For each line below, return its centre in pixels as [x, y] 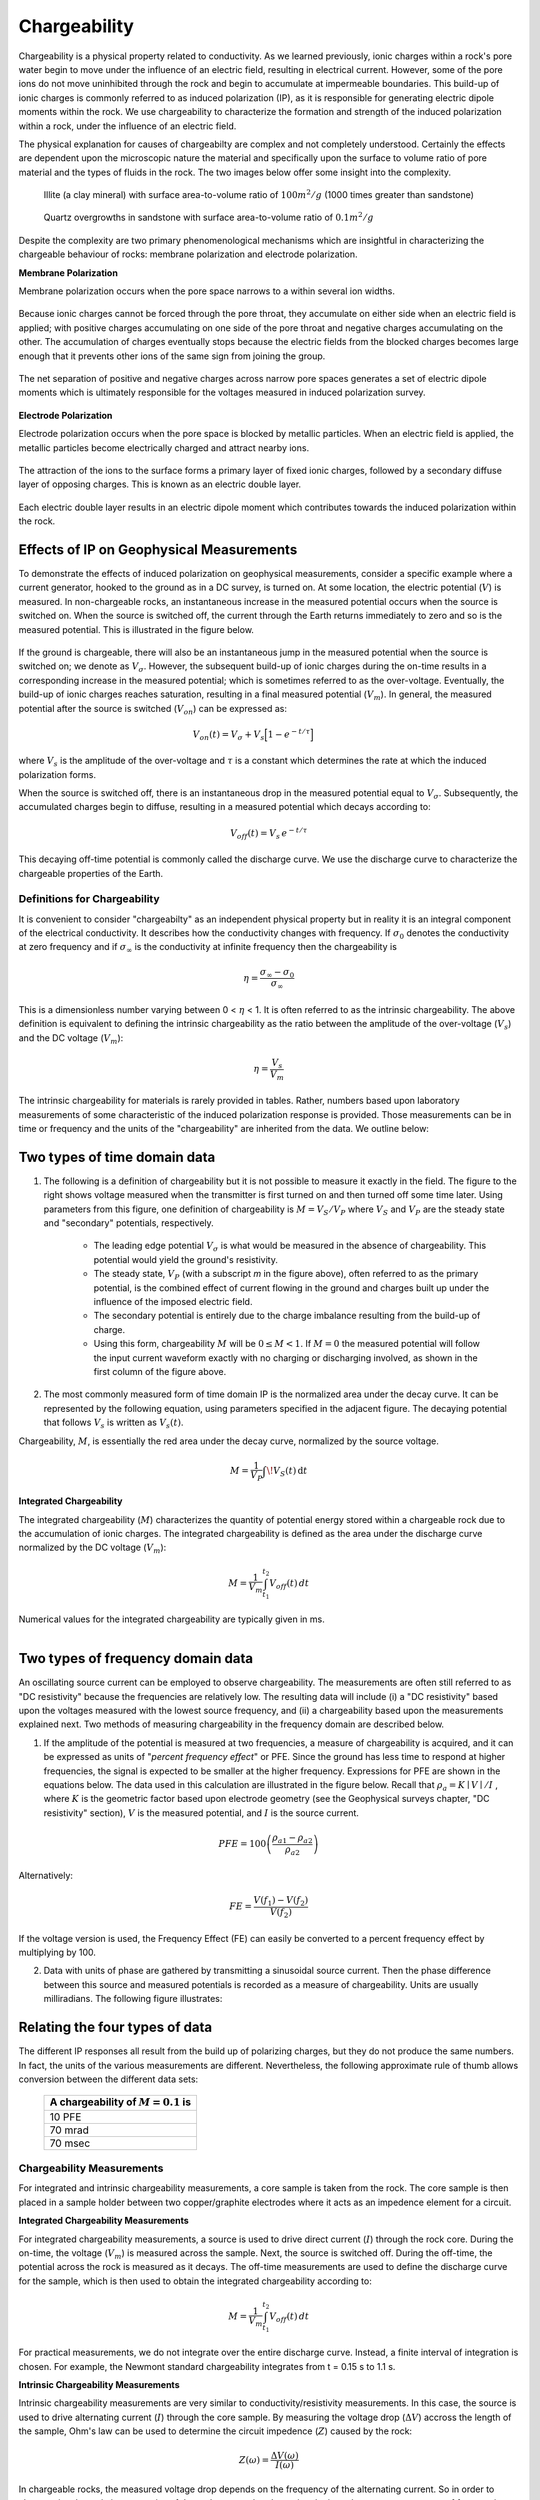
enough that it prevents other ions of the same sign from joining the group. [172, 356]
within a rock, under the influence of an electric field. [127, 126]
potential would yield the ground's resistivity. [186, 1259]
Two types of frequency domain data [136, 1658]
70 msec [70, 2143]
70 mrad [69, 2130]
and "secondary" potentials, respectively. [128, 1223]
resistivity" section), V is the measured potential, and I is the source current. [201, 1812]
